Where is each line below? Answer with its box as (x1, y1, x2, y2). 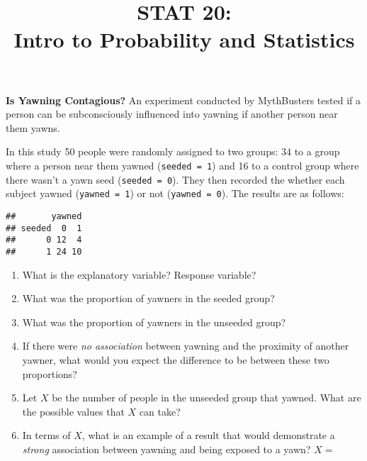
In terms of (22, 428, 71, 443)
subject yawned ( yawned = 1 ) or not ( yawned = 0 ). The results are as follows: (6, 186, 344, 201)
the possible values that (22, 404, 125, 418)
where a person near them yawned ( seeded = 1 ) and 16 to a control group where (6, 157, 359, 172)
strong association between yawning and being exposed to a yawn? (22, 441, 311, 456)
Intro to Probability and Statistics (13, 25, 355, 54)
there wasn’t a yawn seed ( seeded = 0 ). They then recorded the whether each (6, 172, 345, 187)
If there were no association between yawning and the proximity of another (22, 338, 349, 353)
